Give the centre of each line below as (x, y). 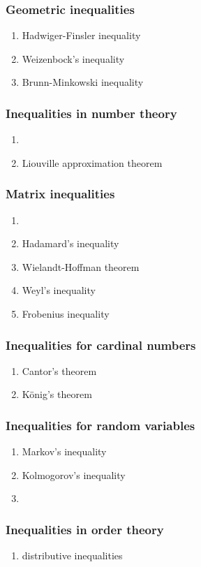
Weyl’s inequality (59, 290)
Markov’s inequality (64, 451)
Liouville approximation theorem (92, 162)
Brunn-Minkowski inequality (83, 82)
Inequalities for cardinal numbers (101, 345)
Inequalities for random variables (100, 425)
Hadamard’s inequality (70, 243)
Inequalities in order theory (85, 529)
